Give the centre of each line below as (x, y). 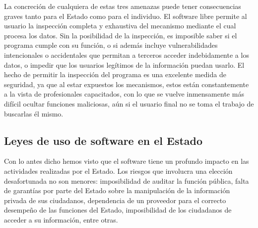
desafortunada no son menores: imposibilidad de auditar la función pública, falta (127, 180)
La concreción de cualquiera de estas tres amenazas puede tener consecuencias (123, 6)
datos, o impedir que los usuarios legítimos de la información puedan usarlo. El (124, 64)
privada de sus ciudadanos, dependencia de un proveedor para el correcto (115, 200)
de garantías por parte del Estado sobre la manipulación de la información (117, 190)
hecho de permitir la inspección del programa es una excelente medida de (115, 74)
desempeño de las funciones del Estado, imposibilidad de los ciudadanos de (118, 210)
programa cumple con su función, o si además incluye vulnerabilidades (111, 45)
